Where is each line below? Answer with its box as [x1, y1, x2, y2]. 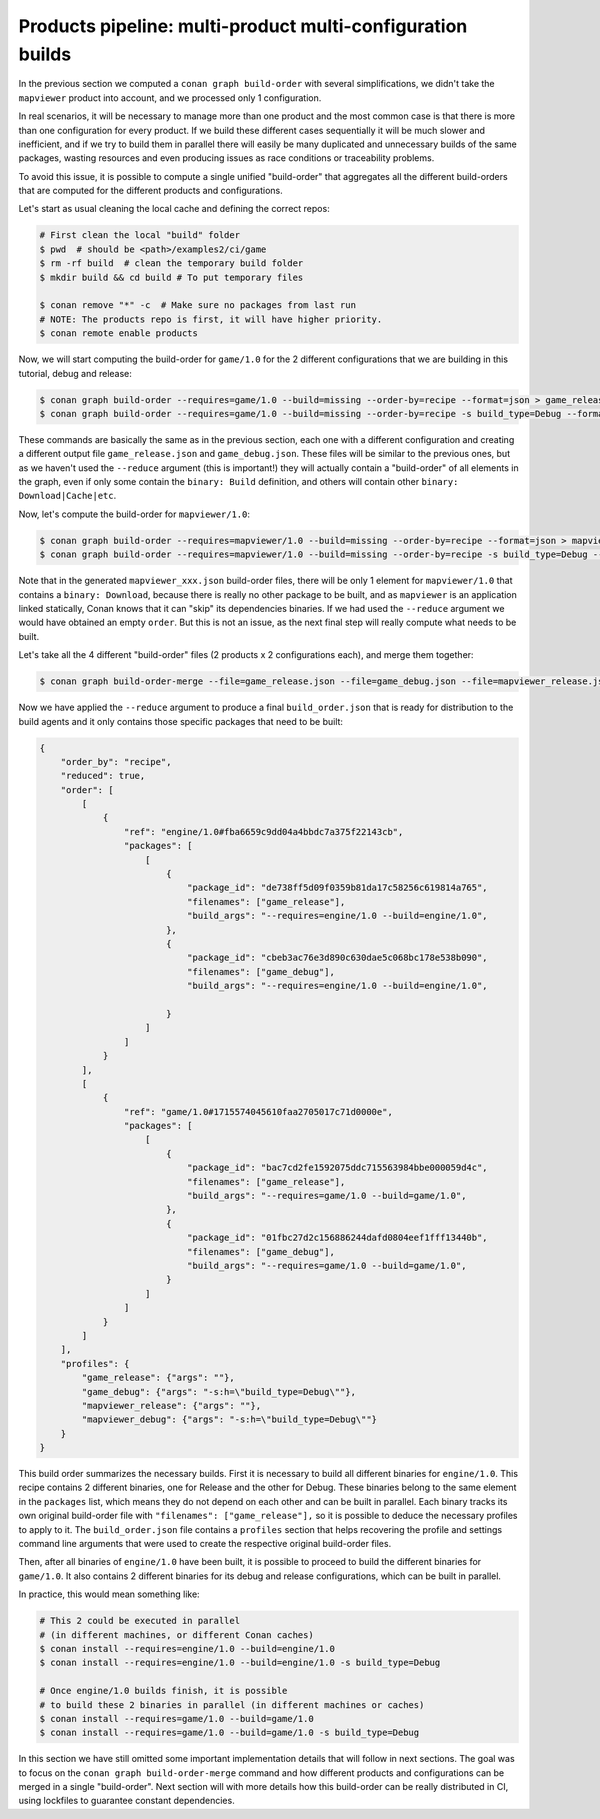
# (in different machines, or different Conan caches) [39, 1629, 314, 1640]
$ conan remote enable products [39, 328, 199, 339]
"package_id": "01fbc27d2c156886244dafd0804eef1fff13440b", [186, 1232, 489, 1244]
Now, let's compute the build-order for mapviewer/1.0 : [18, 508, 250, 520]
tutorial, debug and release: [18, 367, 132, 379]
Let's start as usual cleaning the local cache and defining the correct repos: [18, 203, 330, 215]
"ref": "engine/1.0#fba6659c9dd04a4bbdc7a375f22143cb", [123, 826, 404, 837]
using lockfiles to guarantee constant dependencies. [18, 1795, 235, 1807]
